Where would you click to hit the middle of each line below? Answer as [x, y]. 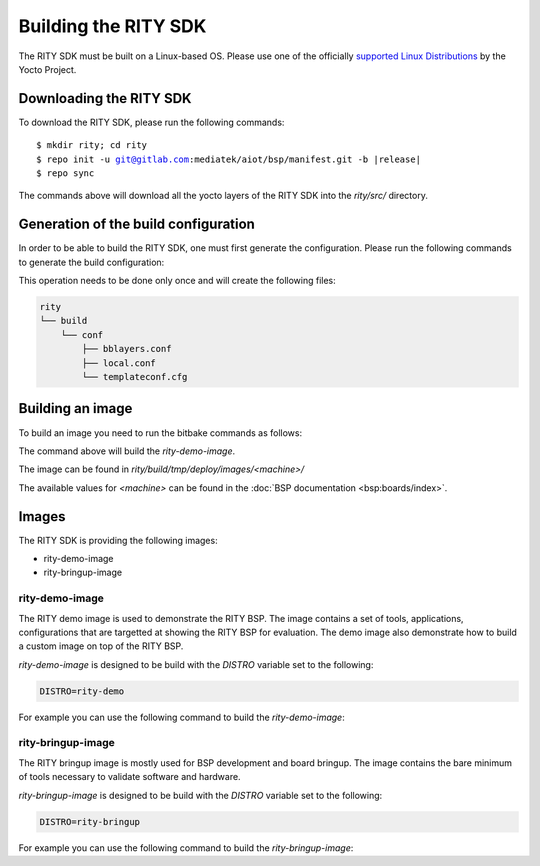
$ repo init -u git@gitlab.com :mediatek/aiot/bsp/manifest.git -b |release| [229, 159]
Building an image [75, 408]
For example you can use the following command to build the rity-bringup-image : [186, 847]
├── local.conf [119, 363]
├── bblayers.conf [126, 349]
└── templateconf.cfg [134, 377]
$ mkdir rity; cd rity [92, 145]
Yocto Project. [47, 69]
